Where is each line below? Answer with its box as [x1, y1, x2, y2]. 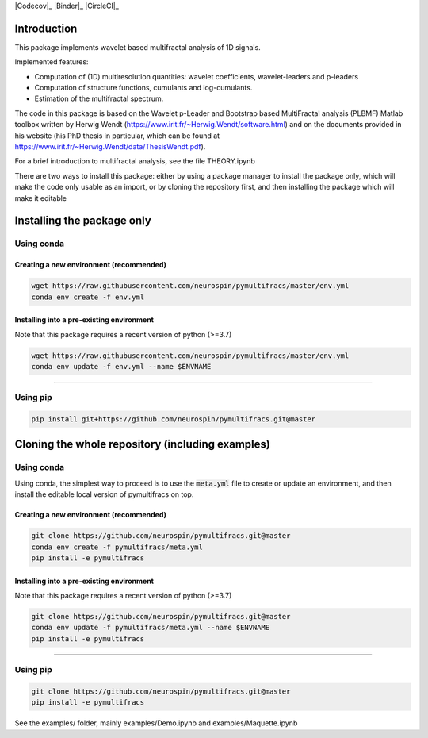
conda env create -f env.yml [31, 292, 145, 302]
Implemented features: [14, 57, 89, 67]
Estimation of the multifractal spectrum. [34, 94, 164, 103]
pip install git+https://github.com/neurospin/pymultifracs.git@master [31, 415, 316, 424]
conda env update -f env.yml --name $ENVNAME [31, 362, 212, 371]
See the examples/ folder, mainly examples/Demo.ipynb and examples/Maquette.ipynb [14, 718, 298, 728]
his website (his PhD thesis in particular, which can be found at [14, 131, 220, 140]
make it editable [14, 193, 67, 202]
